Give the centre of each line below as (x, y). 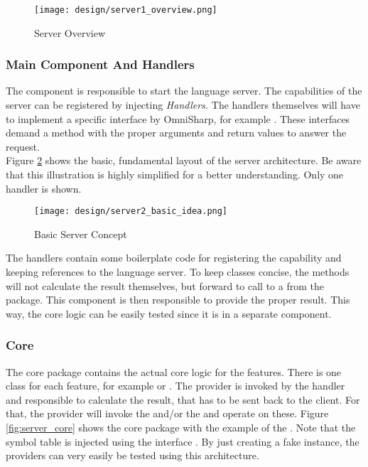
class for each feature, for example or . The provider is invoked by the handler (175, 386)
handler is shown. (44, 188)
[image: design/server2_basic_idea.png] (131, 211)
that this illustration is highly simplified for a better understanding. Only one (175, 175)
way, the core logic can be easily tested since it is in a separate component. (169, 313)
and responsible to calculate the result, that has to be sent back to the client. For (183, 399)
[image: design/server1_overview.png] (126, 10)
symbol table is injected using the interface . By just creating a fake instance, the (183, 441)
